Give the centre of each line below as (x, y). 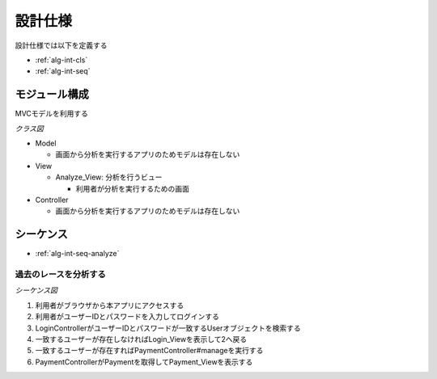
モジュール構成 (52, 94)
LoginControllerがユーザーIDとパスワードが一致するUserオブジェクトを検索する (168, 328)
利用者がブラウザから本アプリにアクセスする (110, 305)
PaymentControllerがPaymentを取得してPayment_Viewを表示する (144, 362)
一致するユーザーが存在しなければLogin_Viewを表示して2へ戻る (141, 339)
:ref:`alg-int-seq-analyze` (77, 254)
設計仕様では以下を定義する (61, 45)
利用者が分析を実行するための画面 (132, 188)
